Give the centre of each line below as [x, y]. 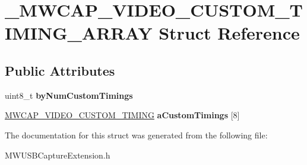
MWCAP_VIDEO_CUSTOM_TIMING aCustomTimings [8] [122, 115]
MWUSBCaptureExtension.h [58, 155]
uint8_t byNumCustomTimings [69, 95]
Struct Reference [229, 33]
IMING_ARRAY [79, 33]
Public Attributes [60, 70]
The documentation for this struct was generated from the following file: [136, 135]
